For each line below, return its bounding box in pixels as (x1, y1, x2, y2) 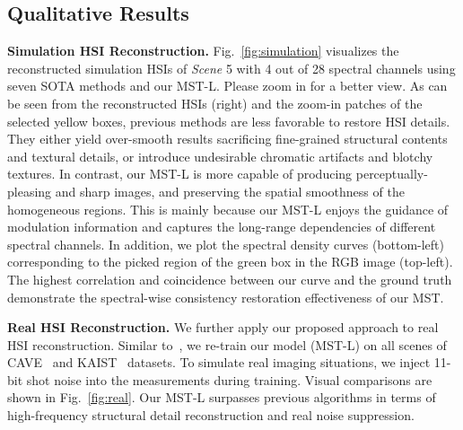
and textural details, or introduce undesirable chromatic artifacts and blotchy (7, 146, 433, 165)
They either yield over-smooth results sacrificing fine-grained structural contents (7, 129, 448, 148)
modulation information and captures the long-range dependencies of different (7, 217, 436, 236)
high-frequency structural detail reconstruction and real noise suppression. (7, 406, 415, 425)
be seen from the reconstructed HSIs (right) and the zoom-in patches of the (7, 93, 423, 112)
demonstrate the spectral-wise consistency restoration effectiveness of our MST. (7, 287, 444, 306)
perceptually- (355, 164, 428, 183)
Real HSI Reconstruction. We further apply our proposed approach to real (7, 318, 439, 337)
